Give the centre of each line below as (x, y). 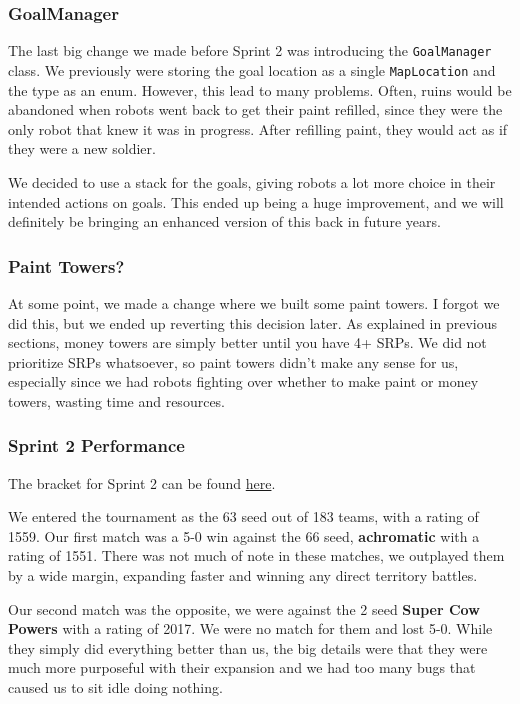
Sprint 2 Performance (96, 445)
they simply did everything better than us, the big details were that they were (248, 647)
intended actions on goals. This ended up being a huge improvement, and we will (256, 201)
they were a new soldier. (82, 148)
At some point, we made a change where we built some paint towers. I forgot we (254, 302)
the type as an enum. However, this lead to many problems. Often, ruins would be (260, 89)
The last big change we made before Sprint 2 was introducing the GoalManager (250, 50)
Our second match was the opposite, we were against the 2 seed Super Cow (244, 608)
